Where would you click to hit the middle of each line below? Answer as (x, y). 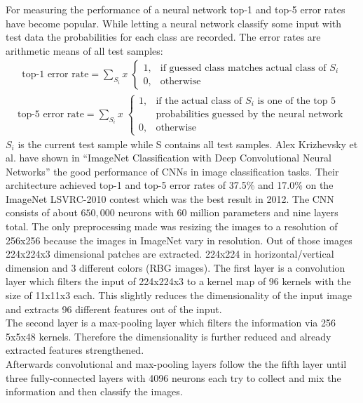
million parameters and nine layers (264, 212)
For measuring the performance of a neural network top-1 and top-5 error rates (176, 9)
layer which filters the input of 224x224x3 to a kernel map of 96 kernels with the (178, 281)
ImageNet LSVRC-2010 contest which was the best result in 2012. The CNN (170, 198)
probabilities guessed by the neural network (249, 115)
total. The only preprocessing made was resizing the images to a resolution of (172, 226)
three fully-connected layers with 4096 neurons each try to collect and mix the (173, 377)
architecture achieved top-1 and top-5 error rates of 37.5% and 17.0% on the (170, 185)
